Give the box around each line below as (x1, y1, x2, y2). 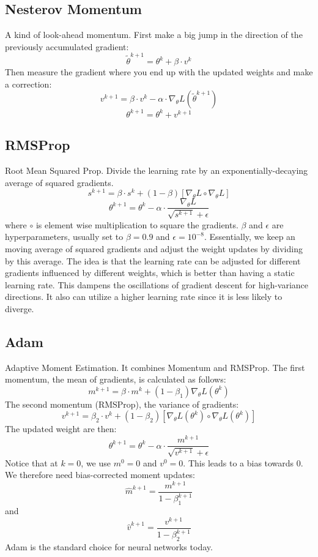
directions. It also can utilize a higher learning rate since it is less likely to (5, 290, 283, 303)
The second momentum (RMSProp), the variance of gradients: (5, 397, 239, 410)
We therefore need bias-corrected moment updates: (5, 468, 196, 481)
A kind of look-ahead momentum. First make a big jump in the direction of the (5, 28, 303, 41)
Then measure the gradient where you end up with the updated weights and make (5, 65, 313, 78)
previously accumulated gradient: (5, 40, 129, 53)
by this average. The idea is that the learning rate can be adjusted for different (5, 254, 301, 267)
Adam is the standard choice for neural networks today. (5, 540, 213, 553)
